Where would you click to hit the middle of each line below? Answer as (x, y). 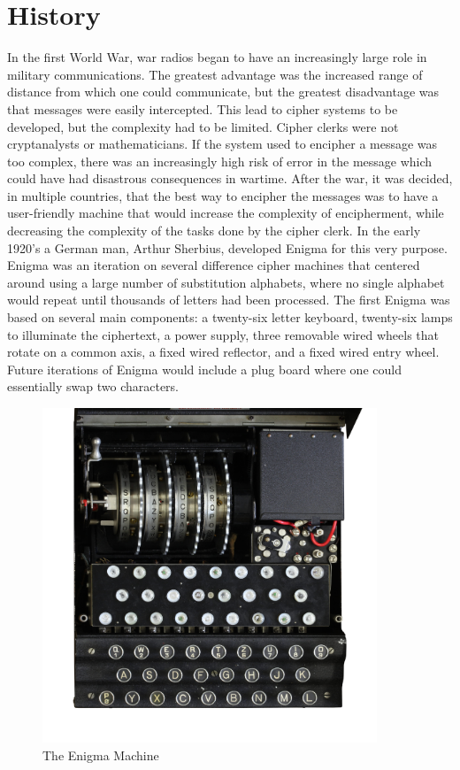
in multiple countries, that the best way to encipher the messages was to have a (223, 195)
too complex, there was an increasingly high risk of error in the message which (220, 161)
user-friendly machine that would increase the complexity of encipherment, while (226, 213)
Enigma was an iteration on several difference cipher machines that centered (214, 265)
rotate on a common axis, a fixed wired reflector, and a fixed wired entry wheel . (223, 352)
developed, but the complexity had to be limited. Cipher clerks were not (203, 126)
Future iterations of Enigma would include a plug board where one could (204, 369)
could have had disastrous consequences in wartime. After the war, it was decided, (230, 178)
